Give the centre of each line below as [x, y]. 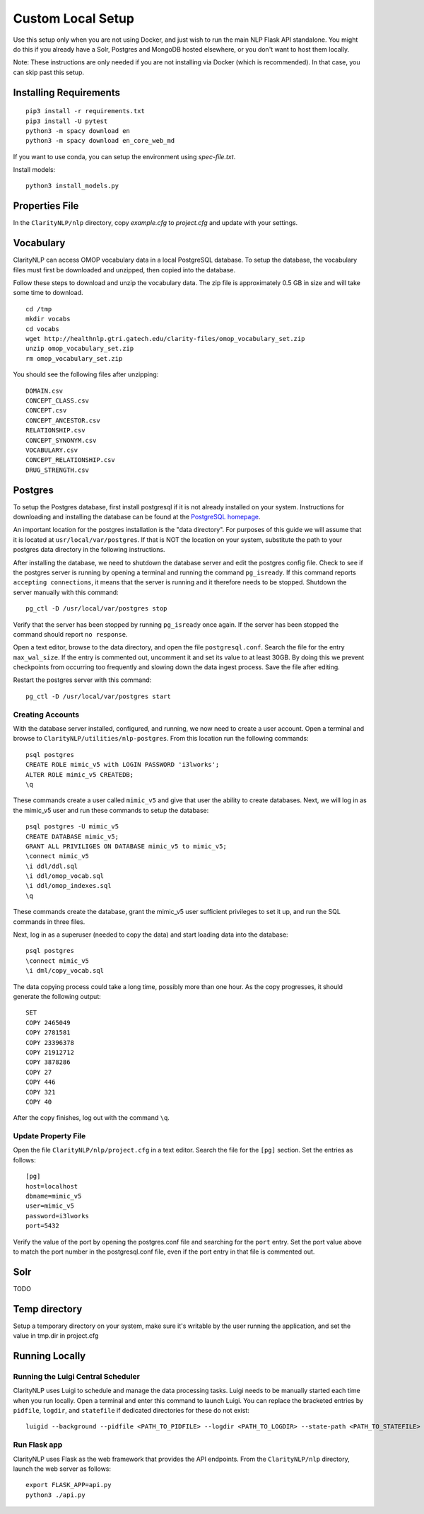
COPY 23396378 [50, 1042]
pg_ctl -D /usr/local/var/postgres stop [96, 609]
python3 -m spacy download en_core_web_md [100, 141]
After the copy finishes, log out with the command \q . [91, 1118]
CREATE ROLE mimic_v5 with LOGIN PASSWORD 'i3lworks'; [123, 765]
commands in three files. [49, 921]
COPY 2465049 [48, 1023]
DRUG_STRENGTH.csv [58, 470]
